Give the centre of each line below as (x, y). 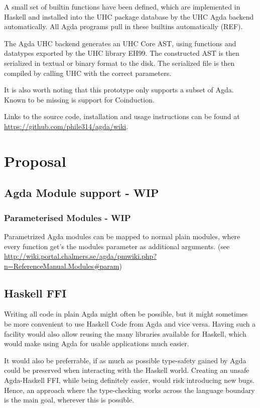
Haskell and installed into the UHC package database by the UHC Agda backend (129, 16)
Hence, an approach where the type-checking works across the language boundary (129, 390)
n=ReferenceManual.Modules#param (62, 266)
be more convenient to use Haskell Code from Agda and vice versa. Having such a (130, 324)
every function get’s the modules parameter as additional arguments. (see (117, 246)
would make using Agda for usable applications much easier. (97, 343)
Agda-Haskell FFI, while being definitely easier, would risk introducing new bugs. (129, 380)
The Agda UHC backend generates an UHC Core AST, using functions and (120, 43)
